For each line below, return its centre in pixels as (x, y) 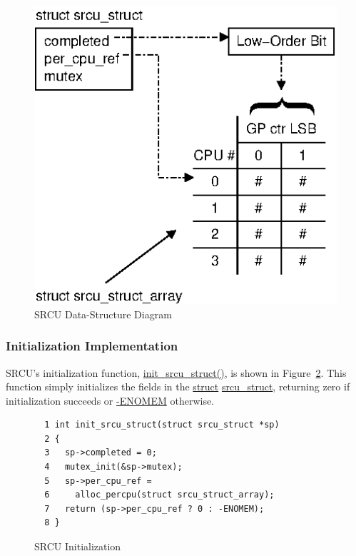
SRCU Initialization (78, 546)
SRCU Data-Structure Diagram (103, 314)
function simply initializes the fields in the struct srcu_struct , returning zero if (178, 386)
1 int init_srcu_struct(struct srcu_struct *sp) (162, 425)
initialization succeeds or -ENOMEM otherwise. (110, 400)
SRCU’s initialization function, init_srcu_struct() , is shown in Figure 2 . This (176, 372)
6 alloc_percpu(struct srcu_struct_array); (159, 495)
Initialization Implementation (92, 346)
